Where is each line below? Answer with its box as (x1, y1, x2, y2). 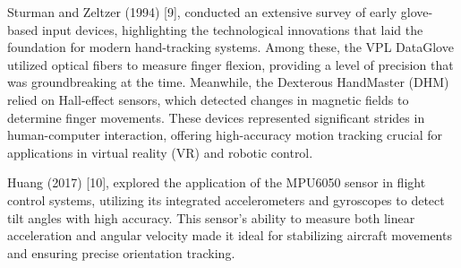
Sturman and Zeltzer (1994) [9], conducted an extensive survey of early (7, 3, 397, 21)
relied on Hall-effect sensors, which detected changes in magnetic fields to (7, 90, 409, 108)
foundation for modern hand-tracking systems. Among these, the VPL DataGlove (7, 38, 454, 56)
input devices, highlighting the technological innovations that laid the (41, 20, 423, 39)
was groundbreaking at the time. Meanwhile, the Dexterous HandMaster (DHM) (7, 73, 449, 91)
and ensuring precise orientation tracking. (7, 243, 235, 262)
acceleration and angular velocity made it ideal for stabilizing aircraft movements (7, 226, 452, 245)
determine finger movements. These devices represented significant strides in (7, 108, 425, 126)
